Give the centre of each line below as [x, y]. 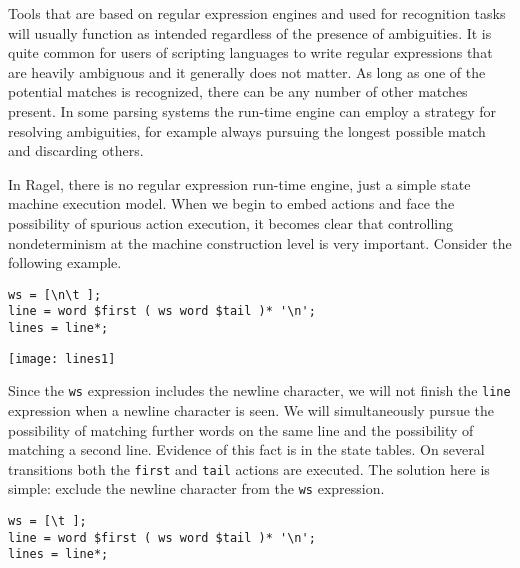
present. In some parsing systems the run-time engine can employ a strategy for [252, 110]
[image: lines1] [62, 358]
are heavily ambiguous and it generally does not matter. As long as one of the [247, 71]
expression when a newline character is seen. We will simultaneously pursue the [251, 410]
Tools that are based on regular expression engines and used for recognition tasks [257, 13]
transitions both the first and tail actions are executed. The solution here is [249, 468]
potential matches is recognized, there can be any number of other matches [238, 91]
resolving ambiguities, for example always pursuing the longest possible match [247, 130]
